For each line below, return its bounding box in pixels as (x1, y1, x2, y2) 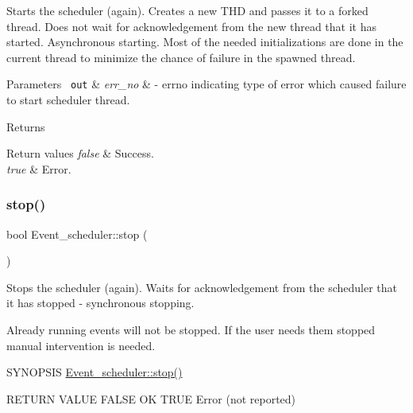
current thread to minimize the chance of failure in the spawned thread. (6, 49, 356, 65)
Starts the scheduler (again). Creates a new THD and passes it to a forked (6, 2, 369, 18)
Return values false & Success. (6, 145, 154, 162)
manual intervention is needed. (6, 337, 156, 353)
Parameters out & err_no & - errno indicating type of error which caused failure (6, 76, 407, 92)
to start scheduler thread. (6, 92, 130, 108)
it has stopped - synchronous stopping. (6, 294, 195, 311)
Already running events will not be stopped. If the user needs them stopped (6, 321, 376, 337)
